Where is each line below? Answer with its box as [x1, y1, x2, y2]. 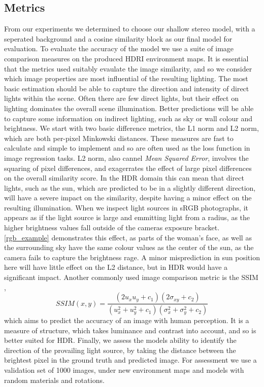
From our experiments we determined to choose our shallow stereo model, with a [4, 23, 255, 34]
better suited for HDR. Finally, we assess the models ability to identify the [4, 335, 237, 345]
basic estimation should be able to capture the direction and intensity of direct [4, 83, 249, 93]
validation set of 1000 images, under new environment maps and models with [4, 365, 244, 375]
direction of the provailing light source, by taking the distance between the [4, 344, 236, 355]
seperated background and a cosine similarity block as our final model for [4, 33, 233, 44]
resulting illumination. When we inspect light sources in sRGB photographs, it [4, 202, 248, 213]
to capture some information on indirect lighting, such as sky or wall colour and [4, 113, 252, 123]
